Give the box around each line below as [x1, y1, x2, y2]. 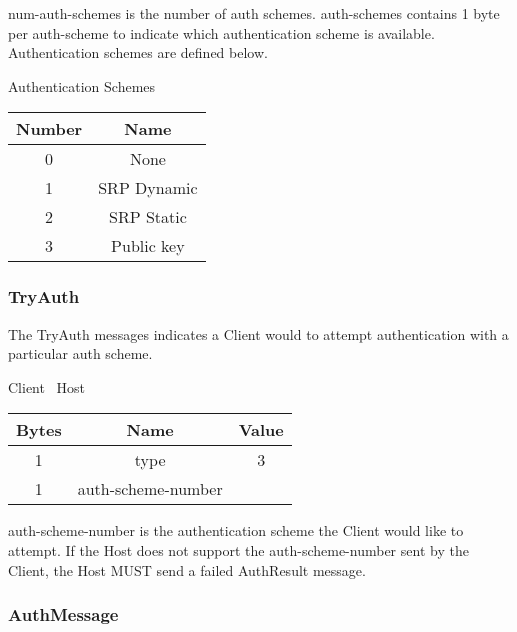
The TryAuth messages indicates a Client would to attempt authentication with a [8, 323, 509, 344]
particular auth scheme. [8, 343, 153, 364]
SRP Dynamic [98, 176, 198, 200]
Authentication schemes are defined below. [8, 42, 268, 63]
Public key [111, 234, 185, 258]
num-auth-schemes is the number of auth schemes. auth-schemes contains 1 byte [8, 3, 500, 23]
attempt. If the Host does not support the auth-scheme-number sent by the [8, 539, 469, 560]
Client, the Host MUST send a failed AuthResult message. [8, 559, 366, 580]
